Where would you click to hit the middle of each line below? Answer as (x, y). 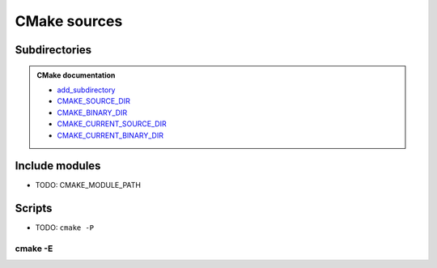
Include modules (58, 166)
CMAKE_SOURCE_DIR (94, 101)
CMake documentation (76, 75)
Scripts (34, 208)
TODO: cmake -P (65, 228)
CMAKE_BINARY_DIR (92, 113)
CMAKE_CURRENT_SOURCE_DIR (112, 124)
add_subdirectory (86, 90)
